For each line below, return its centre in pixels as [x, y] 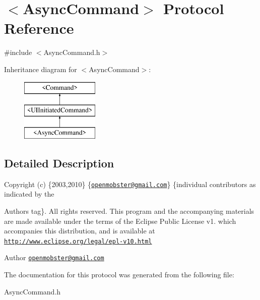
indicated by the [29, 194]
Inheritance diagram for [41, 69]
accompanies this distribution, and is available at [80, 231]
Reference [39, 28]
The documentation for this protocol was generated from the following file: [119, 275]
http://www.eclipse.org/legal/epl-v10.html [78, 241]
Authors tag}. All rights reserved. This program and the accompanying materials [129, 211]
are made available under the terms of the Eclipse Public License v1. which [120, 221]
